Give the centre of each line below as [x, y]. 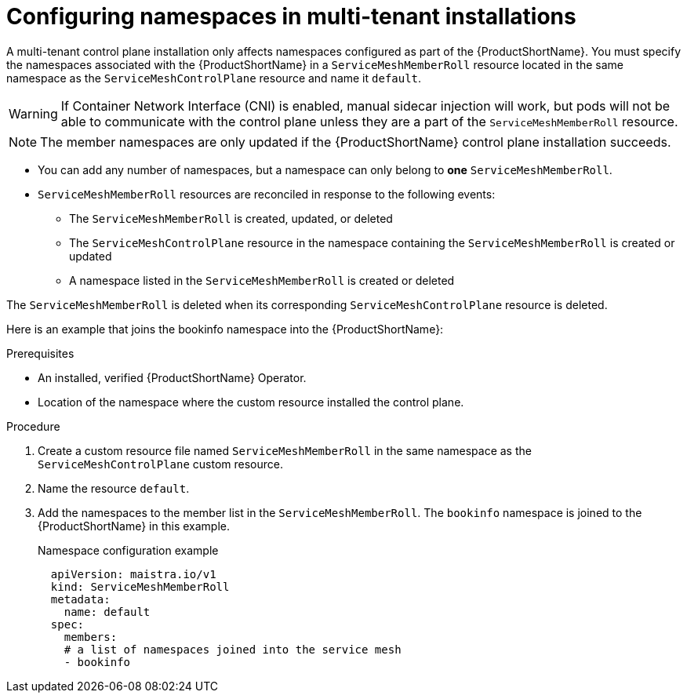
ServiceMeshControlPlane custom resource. [161, 464]
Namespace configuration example [128, 550]
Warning [33, 113]
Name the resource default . [114, 488]
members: [91, 637]
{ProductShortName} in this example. [134, 526]
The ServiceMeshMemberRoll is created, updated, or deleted [231, 218]
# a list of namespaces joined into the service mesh [233, 649]
